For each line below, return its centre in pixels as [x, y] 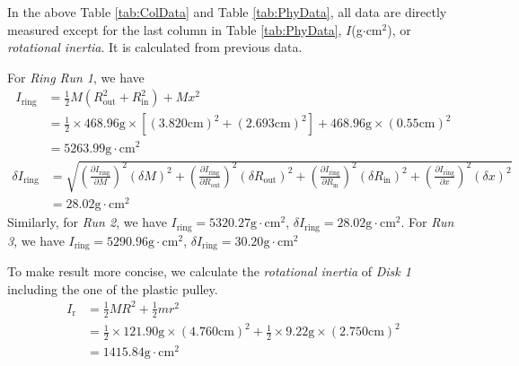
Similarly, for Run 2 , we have [87, 222]
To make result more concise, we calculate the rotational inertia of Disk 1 [209, 271]
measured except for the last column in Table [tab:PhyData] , [175, 29]
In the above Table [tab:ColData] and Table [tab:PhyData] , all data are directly [227, 12]
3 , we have [36, 240]
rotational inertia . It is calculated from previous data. [155, 47]
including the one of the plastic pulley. [113, 288]
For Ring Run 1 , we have [76, 77]
